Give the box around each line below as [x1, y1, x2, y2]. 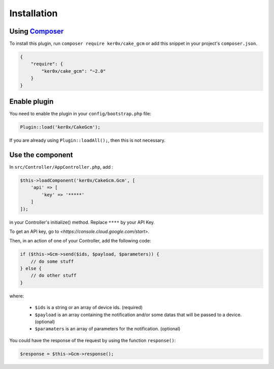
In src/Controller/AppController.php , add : [9, 164, 114, 170]
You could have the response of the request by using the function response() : [9, 337, 176, 343]
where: [9, 293, 24, 299]
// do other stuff [30, 272, 77, 279]
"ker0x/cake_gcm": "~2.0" [41, 68, 106, 74]
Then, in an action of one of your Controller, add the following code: [9, 238, 152, 244]
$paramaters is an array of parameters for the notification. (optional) [35, 326, 181, 332]
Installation [9, 8, 58, 19]
